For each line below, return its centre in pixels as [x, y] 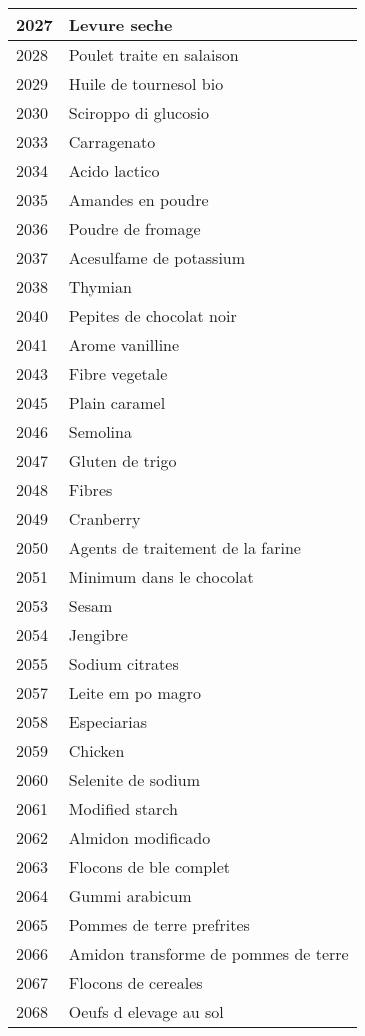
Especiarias [108, 721]
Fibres [90, 489]
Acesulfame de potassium [157, 257]
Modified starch [123, 808]
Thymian [100, 286]
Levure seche [120, 24]
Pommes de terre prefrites [159, 924]
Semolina [100, 431]
